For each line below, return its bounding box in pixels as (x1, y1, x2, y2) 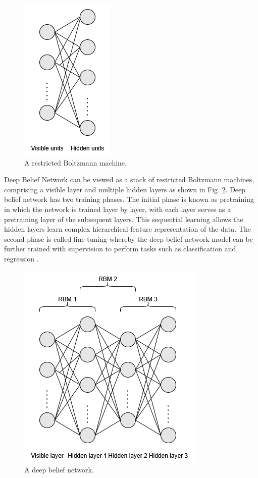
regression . (4, 253, 39, 263)
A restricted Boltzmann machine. (24, 157, 127, 168)
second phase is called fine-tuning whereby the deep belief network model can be (4, 233, 253, 244)
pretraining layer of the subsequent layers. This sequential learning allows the (4, 214, 243, 224)
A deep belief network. (24, 464, 94, 475)
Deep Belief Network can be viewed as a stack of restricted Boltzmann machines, (4, 174, 254, 185)
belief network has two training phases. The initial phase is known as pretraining (4, 194, 254, 204)
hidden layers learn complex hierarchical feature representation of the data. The (4, 224, 251, 234)
